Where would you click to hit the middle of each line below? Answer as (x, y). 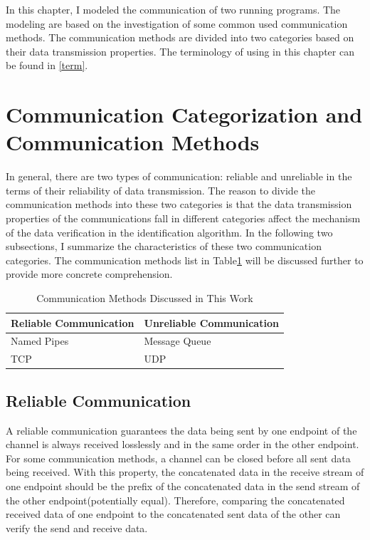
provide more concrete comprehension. (89, 274)
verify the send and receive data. (77, 528)
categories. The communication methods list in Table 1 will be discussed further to (185, 260)
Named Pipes (40, 341)
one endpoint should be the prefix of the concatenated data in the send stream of (183, 486)
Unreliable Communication (211, 322)
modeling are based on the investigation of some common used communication (177, 23)
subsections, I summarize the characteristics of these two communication (164, 246)
